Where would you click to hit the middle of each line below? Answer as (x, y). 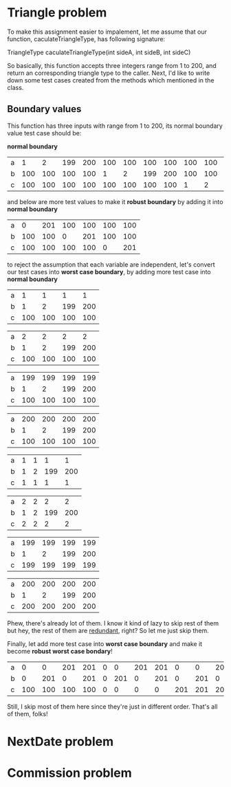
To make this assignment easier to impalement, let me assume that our (107, 32)
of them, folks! (27, 713)
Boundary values (44, 109)
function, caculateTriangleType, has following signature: (86, 38)
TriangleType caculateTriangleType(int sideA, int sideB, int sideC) (99, 52)
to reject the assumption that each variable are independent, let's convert (111, 264)
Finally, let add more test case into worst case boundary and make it (105, 643)
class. (15, 87)
